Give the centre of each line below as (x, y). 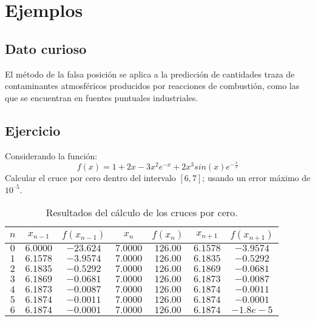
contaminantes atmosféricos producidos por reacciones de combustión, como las (152, 86)
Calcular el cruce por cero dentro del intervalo (90, 178)
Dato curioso (46, 48)
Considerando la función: (51, 155)
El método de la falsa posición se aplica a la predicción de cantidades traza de (150, 74)
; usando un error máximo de (256, 178)
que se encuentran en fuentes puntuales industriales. (102, 97)
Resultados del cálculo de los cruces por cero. (142, 213)
